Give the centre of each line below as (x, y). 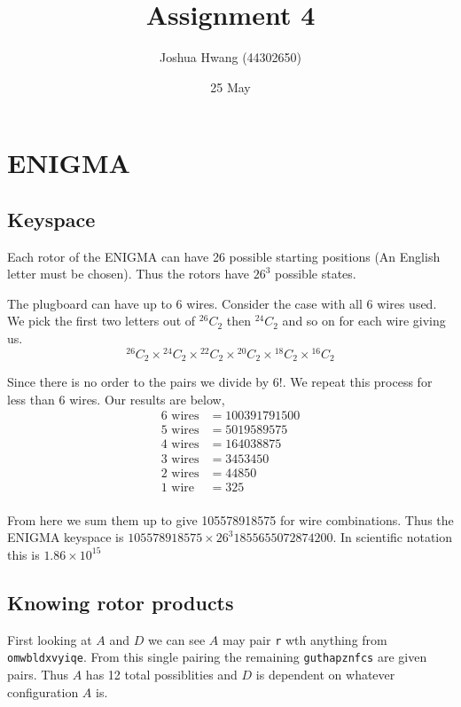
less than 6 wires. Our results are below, (116, 399)
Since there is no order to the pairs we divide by (138, 382)
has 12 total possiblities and (161, 674)
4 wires (180, 445)
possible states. (316, 274)
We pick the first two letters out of (102, 321)
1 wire (177, 487)
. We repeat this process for (357, 382)
